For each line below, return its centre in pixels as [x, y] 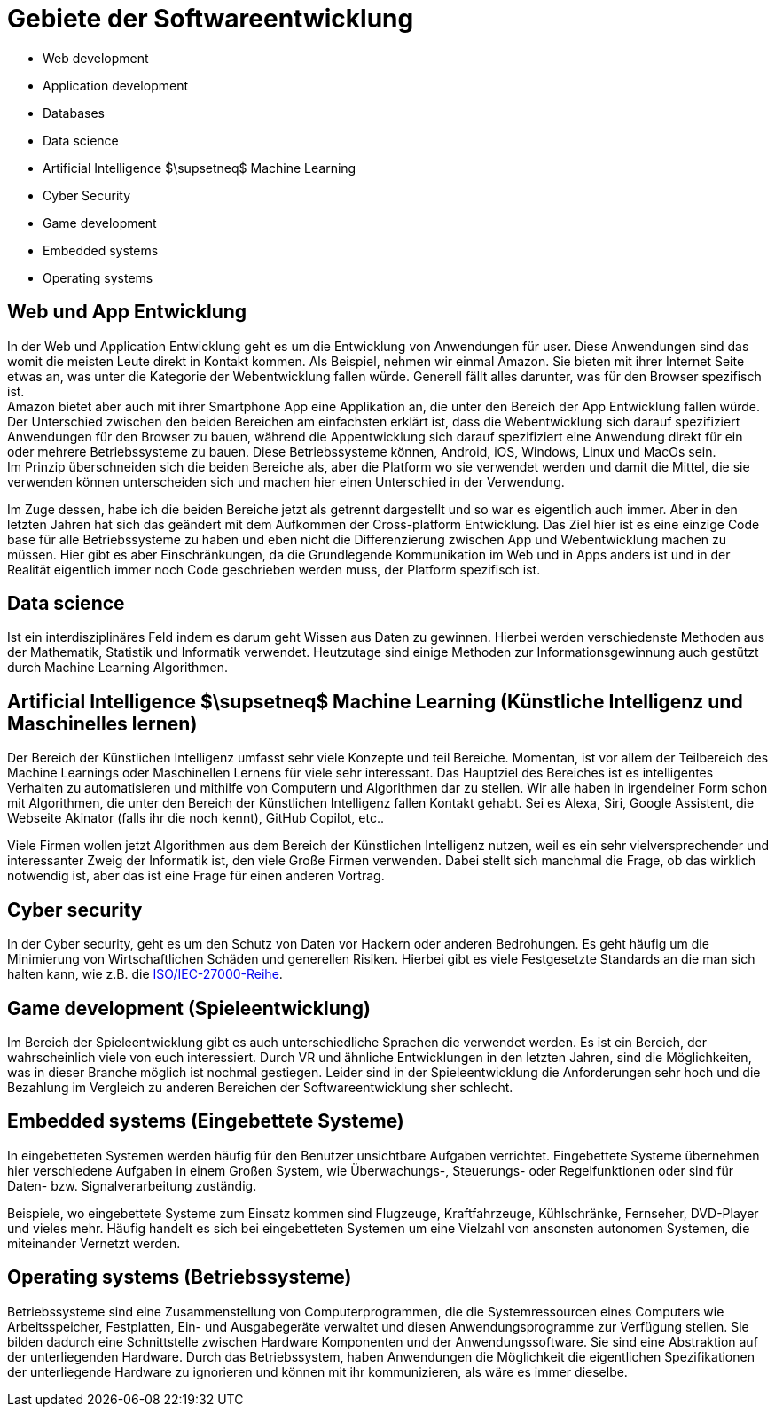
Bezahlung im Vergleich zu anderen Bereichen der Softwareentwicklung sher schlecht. [260, 1087]
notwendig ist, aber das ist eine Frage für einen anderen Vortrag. [196, 876]
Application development [116, 85]
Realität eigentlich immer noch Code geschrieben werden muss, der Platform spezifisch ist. [274, 569]
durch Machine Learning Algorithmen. [118, 668]
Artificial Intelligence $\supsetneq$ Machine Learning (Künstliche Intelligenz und [375, 701]
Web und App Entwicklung [127, 312]
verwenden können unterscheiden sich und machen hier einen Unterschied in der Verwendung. [286, 481]
